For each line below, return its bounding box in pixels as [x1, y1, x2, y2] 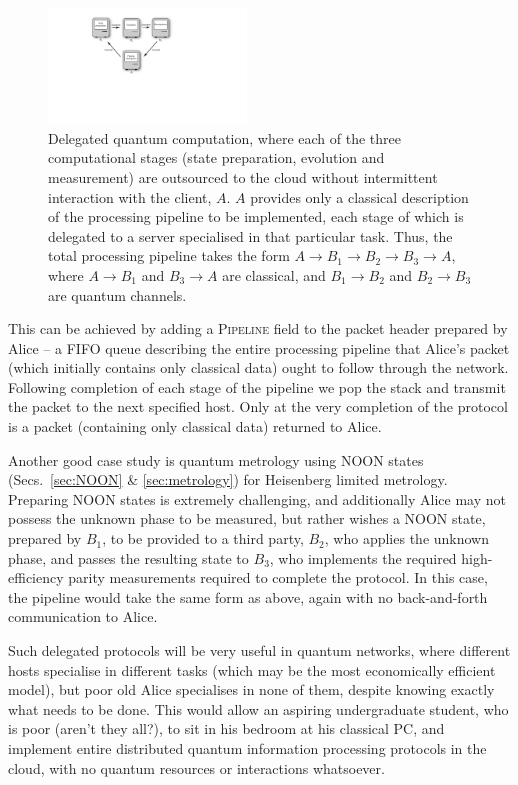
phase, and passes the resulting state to [8, 547, 249, 568]
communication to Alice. [8, 606, 158, 627]
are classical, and [222, 264, 326, 285]
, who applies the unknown [324, 528, 490, 549]
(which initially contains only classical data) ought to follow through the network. [8, 357, 509, 378]
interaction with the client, [48, 186, 212, 207]
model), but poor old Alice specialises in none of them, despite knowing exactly [8, 679, 495, 700]
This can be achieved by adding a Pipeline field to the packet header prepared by [8, 318, 508, 339]
